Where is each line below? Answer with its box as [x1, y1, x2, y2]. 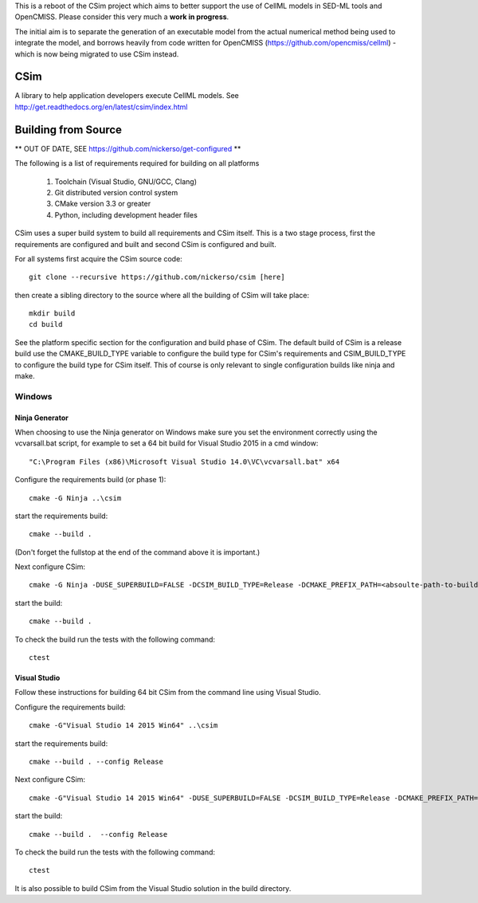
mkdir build [29, 309, 76, 318]
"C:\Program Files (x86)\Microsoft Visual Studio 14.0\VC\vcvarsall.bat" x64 [29, 457, 340, 466]
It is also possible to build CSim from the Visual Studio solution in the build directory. [14, 883, 292, 893]
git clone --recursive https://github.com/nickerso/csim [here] [29, 273, 286, 282]
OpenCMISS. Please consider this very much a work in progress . [14, 12, 229, 22]
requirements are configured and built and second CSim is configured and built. [14, 239, 276, 249]
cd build [29, 320, 63, 329]
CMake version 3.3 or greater [54, 199, 151, 209]
